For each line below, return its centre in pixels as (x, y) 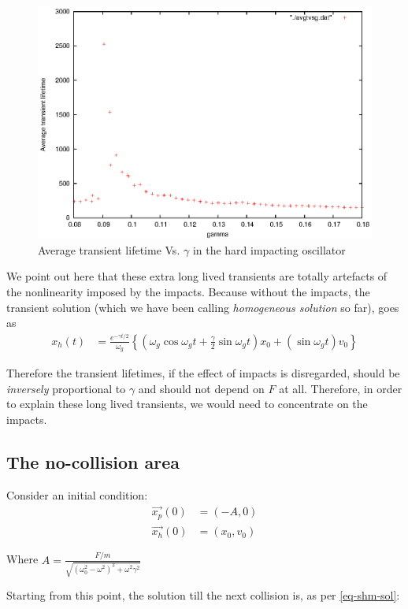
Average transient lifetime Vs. (109, 249)
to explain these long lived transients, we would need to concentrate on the (187, 404)
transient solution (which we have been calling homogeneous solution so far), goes (203, 307)
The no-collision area (93, 461)
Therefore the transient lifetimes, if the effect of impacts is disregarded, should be (203, 373)
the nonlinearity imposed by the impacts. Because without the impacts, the (188, 291)
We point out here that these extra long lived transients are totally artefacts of (197, 276)
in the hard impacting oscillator (269, 249)
